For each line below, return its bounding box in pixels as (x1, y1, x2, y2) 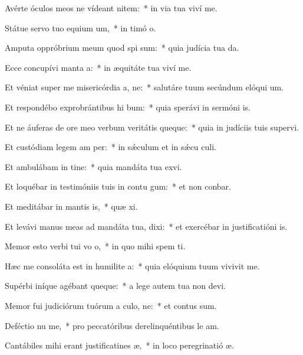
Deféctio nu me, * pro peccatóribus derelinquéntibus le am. (5, 319, 219, 331)
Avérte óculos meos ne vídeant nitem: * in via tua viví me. (5, 2, 218, 14)
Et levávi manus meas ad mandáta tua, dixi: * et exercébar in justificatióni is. (5, 220, 288, 232)
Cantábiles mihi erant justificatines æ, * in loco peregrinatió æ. (5, 339, 234, 351)
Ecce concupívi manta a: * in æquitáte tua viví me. (5, 61, 192, 73)
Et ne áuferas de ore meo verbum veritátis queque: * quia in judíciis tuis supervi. (5, 120, 299, 133)
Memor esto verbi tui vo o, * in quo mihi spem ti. (5, 240, 186, 252)
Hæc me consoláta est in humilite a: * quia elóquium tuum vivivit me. (5, 259, 260, 272)
